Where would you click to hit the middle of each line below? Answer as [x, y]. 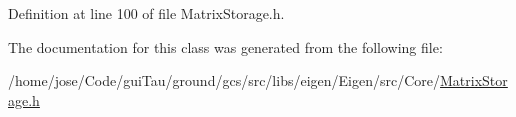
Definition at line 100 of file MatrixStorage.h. [146, 13]
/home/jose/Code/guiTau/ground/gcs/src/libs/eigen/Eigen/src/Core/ [224, 80]
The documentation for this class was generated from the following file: [225, 46]
